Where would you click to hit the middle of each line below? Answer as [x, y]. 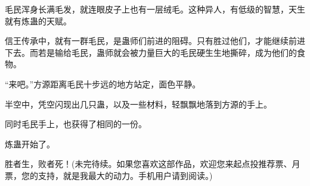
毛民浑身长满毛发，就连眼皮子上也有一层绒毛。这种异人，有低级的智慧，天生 [155, 9]
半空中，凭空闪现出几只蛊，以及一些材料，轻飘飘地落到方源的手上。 [138, 104]
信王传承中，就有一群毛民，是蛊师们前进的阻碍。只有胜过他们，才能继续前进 [155, 41]
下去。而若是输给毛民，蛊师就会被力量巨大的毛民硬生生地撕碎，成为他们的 [151, 52]
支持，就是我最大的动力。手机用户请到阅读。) [125, 175]
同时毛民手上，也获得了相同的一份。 [76, 124]
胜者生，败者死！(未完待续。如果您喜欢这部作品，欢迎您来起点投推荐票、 [148, 164]
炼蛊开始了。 [30, 144]
